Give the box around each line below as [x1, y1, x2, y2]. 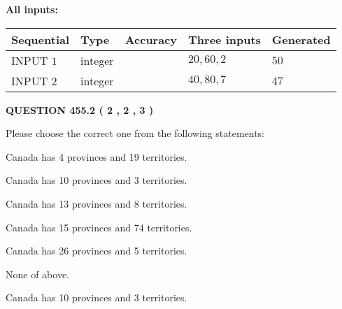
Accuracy [124, 31, 178, 48]
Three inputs [188, 31, 261, 48]
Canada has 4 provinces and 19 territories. [6, 149, 187, 164]
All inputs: [6, 2, 58, 16]
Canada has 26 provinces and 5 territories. [6, 243, 187, 258]
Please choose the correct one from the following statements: [6, 126, 265, 141]
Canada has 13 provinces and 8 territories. [6, 196, 187, 210]
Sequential [11, 31, 70, 48]
